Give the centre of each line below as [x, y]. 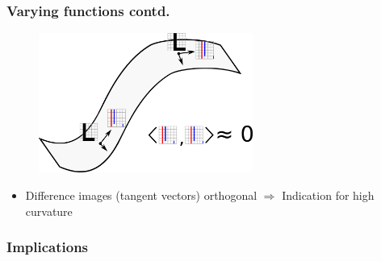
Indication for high [328, 195]
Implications [48, 247]
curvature [49, 211]
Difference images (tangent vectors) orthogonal [141, 195]
